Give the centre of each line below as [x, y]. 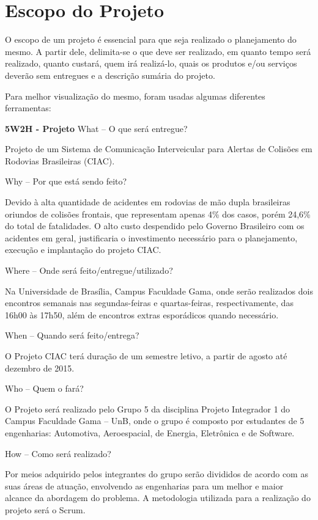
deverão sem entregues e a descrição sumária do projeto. [110, 75]
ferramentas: [28, 108]
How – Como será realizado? [58, 453]
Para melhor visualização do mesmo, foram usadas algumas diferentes [135, 96]
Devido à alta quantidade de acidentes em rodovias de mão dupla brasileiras [148, 202]
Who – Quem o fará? [44, 388]
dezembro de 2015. [40, 368]
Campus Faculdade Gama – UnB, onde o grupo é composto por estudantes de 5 [155, 421]
